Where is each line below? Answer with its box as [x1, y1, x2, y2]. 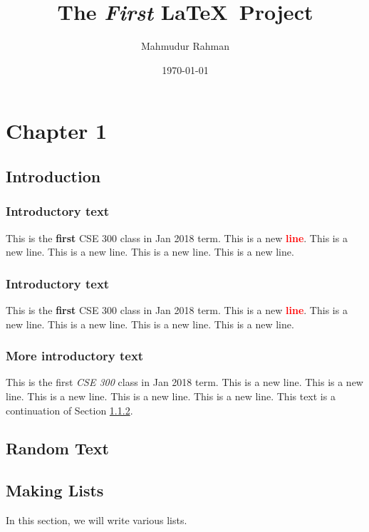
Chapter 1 [6, 116, 108, 145]
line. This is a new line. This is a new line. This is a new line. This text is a [6, 388, 336, 403]
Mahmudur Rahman [141, 38, 229, 53]
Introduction [6, 165, 101, 187]
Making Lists [6, 479, 104, 501]
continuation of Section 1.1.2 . [6, 402, 133, 417]
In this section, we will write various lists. [6, 513, 187, 528]
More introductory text [6, 347, 144, 365]
